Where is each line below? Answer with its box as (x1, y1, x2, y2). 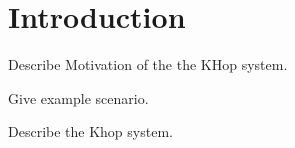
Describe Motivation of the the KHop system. (8, 54, 288, 75)
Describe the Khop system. (8, 121, 173, 142)
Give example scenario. (8, 87, 149, 108)
